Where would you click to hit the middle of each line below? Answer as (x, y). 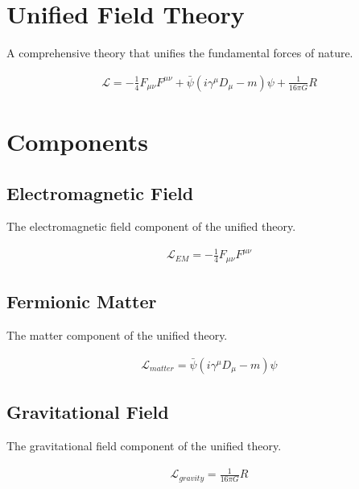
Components (77, 141)
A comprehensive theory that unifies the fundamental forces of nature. (180, 53)
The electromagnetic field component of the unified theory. (151, 226)
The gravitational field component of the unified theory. (144, 445)
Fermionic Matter (82, 301)
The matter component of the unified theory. (117, 335)
